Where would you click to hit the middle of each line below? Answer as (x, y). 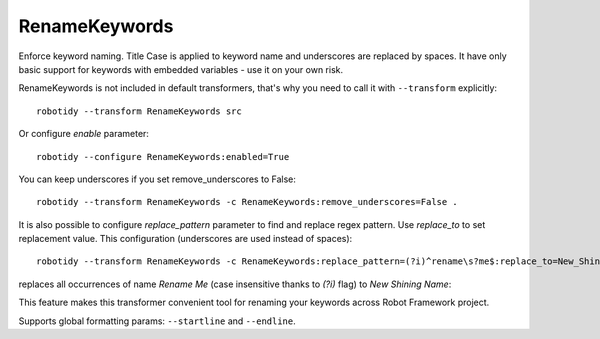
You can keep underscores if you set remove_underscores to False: (157, 179)
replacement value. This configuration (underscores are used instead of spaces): (185, 239)
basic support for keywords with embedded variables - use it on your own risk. (181, 69)
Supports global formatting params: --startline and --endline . (157, 321)
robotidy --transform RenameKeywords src (139, 111)
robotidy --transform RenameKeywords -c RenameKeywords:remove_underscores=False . (247, 202)
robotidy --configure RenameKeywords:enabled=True (163, 156)
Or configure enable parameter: (84, 134)
